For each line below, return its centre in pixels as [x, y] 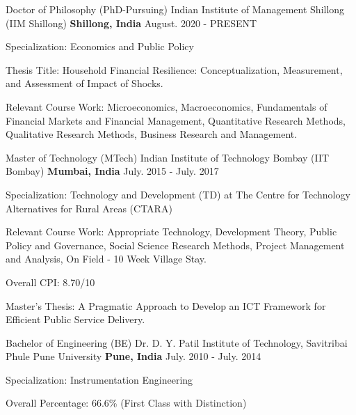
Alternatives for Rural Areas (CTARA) [89, 208]
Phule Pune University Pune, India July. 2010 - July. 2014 [133, 356]
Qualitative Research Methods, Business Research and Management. [152, 134]
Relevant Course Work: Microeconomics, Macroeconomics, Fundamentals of [167, 106]
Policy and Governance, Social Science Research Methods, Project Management [175, 245]
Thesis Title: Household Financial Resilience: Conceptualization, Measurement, [174, 69]
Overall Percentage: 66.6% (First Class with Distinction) [126, 403]
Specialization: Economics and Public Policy [100, 46]
